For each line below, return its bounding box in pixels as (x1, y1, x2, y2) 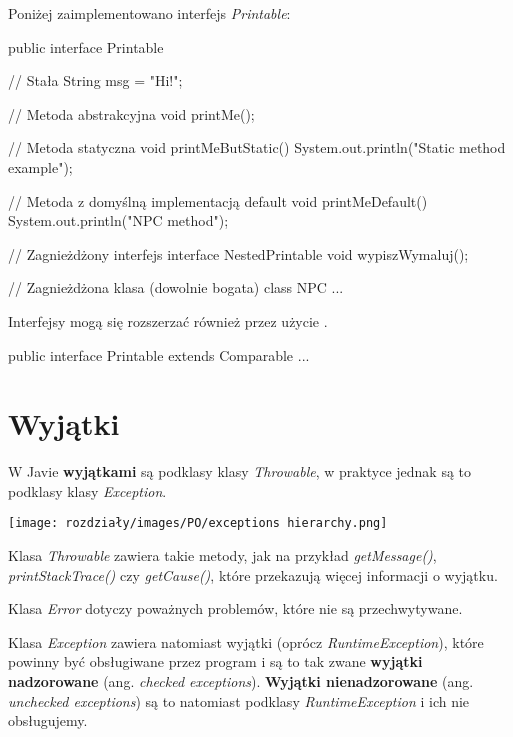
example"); (8, 156, 73, 177)
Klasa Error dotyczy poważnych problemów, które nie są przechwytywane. (8, 598, 463, 619)
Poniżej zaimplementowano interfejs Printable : (8, 3, 291, 23)
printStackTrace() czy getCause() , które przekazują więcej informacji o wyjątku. (8, 564, 498, 585)
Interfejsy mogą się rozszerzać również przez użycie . (8, 310, 328, 331)
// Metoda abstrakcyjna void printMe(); (8, 103, 255, 124)
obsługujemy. (8, 710, 88, 731)
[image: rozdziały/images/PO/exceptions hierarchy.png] (8, 516, 388, 531)
